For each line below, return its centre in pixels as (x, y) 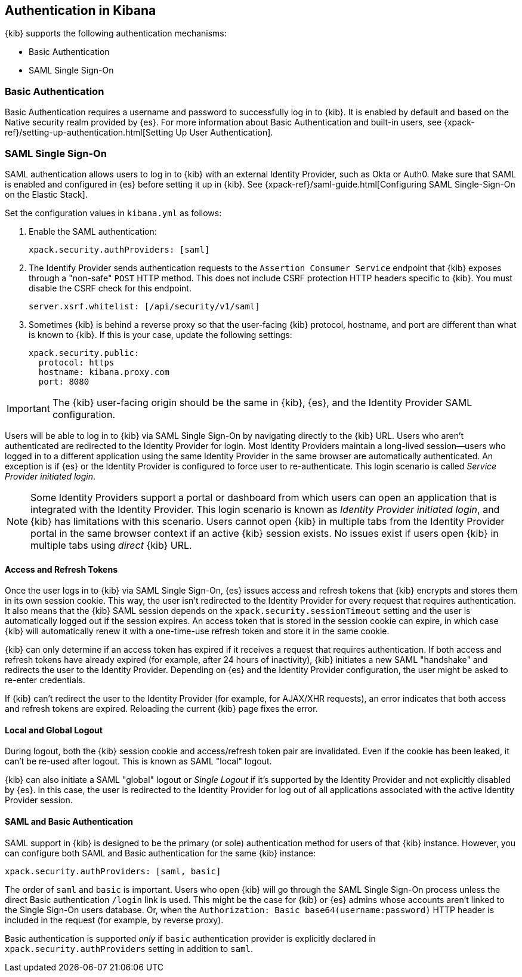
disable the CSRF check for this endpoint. (110, 288)
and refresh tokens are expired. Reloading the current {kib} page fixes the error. (161, 709)
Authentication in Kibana (81, 10)
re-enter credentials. (45, 680)
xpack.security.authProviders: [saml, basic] (113, 871)
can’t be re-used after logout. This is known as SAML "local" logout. (138, 761)
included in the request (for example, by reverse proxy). (114, 920)
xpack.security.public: (84, 353)
